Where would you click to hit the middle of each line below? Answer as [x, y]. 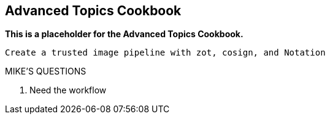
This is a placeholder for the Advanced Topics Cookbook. [124, 34]
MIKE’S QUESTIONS [46, 71]
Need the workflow [68, 90]
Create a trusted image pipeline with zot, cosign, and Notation [165, 53]
